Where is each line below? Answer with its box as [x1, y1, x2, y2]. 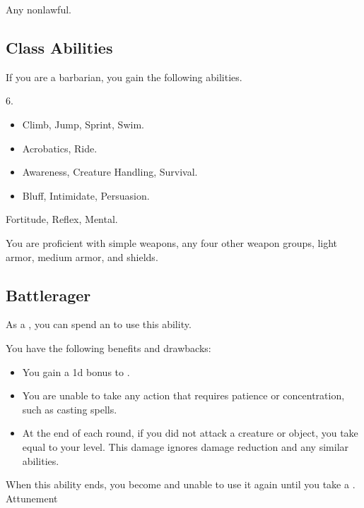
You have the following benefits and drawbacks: [6, 340, 211, 355]
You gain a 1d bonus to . [22, 364, 130, 379]
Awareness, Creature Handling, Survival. [22, 164, 198, 179]
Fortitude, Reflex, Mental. [6, 212, 118, 226]
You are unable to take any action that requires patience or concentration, [22, 388, 345, 403]
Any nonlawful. [6, 2, 71, 16]
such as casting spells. [22, 401, 117, 416]
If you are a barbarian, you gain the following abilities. [6, 69, 242, 84]
